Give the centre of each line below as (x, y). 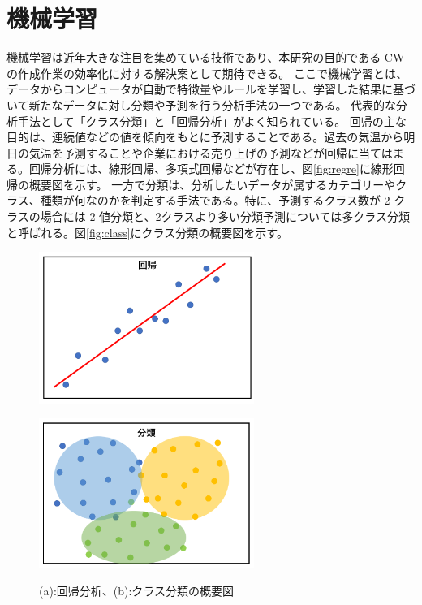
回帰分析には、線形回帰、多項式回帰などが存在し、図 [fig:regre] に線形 (211, 169)
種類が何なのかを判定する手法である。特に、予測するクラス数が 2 (215, 200)
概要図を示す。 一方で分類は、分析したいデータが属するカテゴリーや (212, 184)
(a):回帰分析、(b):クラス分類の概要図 (137, 591)
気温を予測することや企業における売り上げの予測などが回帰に (194, 152)
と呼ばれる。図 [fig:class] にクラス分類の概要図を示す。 (147, 232)
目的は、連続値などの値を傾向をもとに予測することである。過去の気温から (205, 137)
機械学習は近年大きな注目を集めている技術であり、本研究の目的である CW (206, 57)
